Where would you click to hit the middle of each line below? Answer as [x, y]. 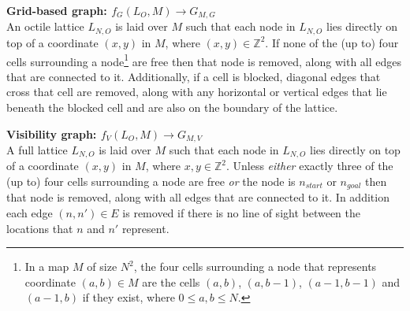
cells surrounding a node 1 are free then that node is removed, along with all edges [204, 60]
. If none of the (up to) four [332, 42]
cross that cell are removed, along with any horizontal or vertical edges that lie [197, 92]
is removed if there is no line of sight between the [242, 213]
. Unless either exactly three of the [309, 166]
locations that [40, 228]
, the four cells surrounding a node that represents [255, 267]
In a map [47, 267]
